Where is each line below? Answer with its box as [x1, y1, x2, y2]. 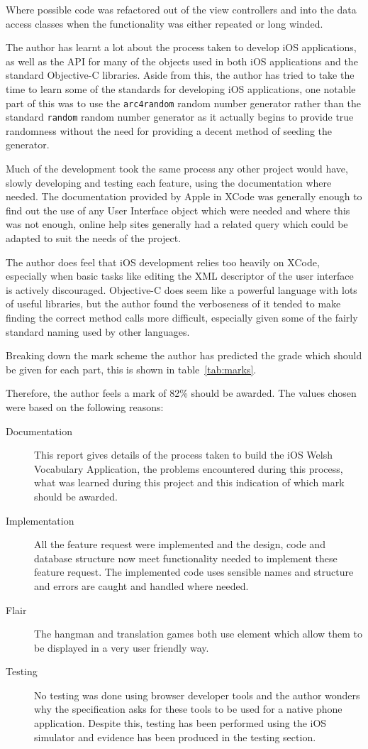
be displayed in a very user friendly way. [34, 640, 209, 655]
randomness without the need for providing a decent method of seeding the [6, 123, 333, 138]
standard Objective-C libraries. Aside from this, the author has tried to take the [6, 67, 355, 82]
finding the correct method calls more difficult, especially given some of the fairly [6, 310, 358, 324]
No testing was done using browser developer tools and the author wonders [34, 687, 360, 702]
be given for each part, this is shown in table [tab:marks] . [6, 361, 257, 376]
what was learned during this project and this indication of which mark [34, 475, 345, 490]
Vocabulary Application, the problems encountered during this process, [34, 461, 343, 476]
